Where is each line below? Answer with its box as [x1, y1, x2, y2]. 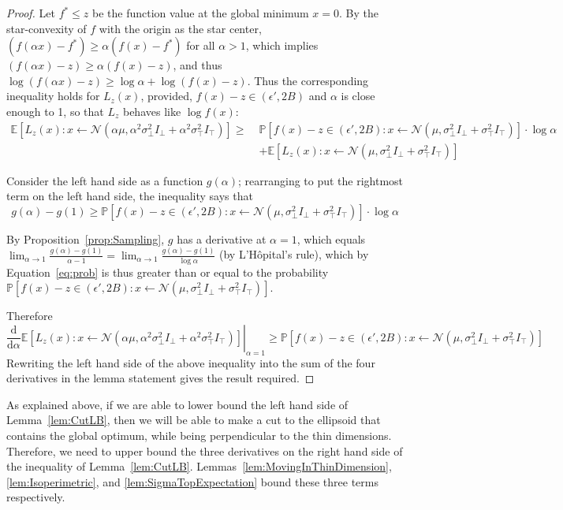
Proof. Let [6, 5, 55, 20]
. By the [338, 5, 378, 20]
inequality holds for [6, 87, 100, 104]
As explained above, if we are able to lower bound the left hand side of [6, 396, 349, 412]
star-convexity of [6, 20, 87, 36]
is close [341, 87, 375, 104]
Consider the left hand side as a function [6, 172, 203, 188]
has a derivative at [177, 230, 267, 247]
